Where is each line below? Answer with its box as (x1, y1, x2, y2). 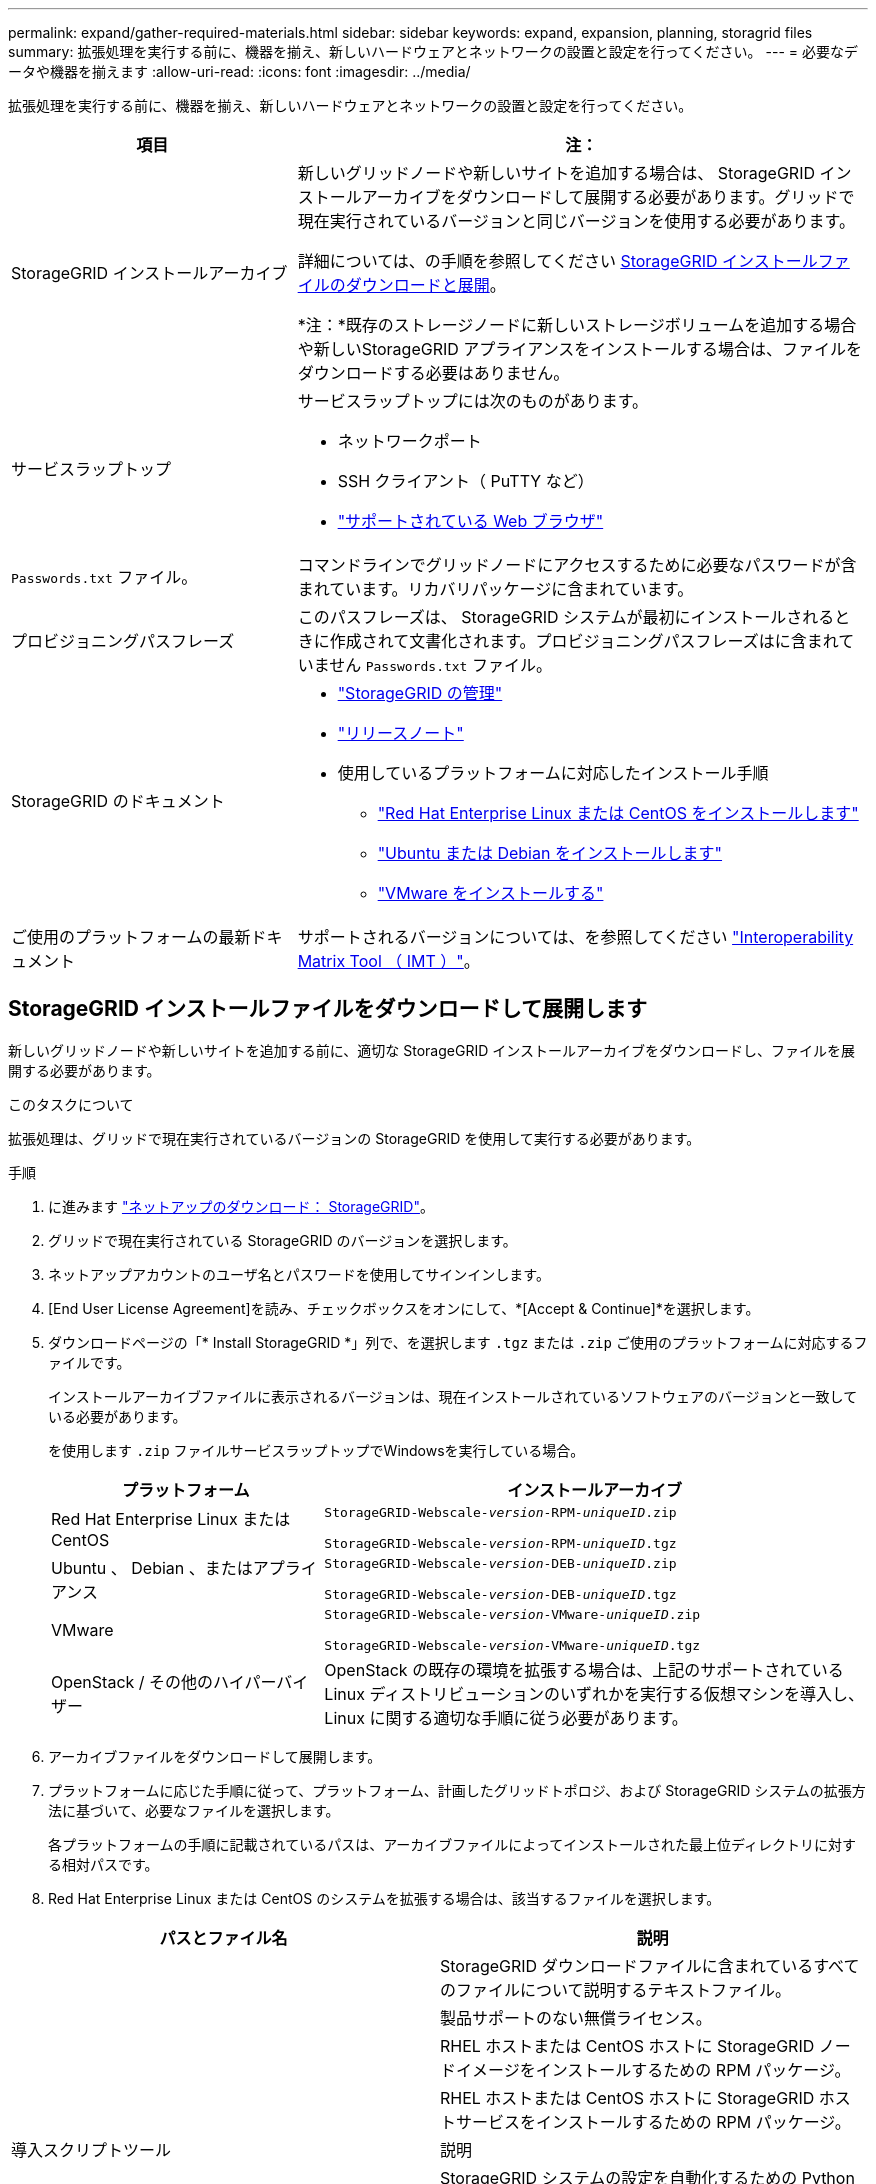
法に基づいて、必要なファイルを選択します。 (48, 1801, 340, 1819)
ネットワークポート (337, 431, 482, 451)
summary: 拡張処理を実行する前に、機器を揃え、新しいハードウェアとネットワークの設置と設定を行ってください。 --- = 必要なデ (8, 43, 858, 60)
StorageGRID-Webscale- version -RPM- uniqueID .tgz (324, 1535, 677, 1551)
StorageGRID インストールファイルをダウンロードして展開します (8, 996, 647, 1022)
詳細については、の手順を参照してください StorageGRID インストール (297, 251, 818, 271)
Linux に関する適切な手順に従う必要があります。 (324, 1707, 688, 1728)
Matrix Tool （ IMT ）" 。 (297, 951, 480, 971)
